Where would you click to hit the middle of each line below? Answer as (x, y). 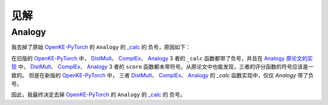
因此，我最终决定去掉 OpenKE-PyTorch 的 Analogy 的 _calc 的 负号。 (98, 95)
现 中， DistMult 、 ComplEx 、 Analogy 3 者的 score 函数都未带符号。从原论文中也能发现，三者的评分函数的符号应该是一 (162, 67)
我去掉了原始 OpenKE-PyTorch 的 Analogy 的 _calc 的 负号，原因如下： (101, 47)
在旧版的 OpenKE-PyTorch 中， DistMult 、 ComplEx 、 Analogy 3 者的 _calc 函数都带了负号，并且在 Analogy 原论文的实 (162, 58)
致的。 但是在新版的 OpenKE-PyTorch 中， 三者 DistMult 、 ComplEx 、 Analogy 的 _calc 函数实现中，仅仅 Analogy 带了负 (162, 75)
